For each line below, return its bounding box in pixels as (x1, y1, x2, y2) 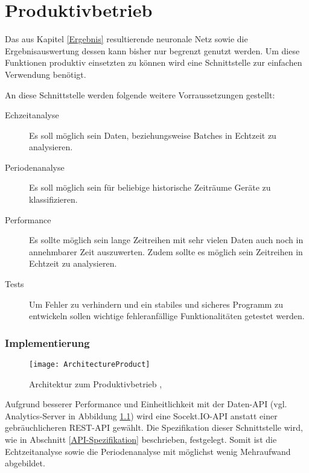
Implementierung (5, 335, 90, 350)
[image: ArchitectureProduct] (29, 360, 150, 369)
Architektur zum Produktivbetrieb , (29, 377, 162, 390)
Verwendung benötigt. (5, 68, 86, 80)
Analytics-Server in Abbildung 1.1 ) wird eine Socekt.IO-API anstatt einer (5, 409, 278, 422)
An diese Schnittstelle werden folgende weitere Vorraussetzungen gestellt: (5, 88, 275, 101)
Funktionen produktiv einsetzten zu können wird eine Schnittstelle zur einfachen (5, 56, 302, 69)
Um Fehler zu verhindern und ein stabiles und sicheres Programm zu (29, 297, 283, 310)
